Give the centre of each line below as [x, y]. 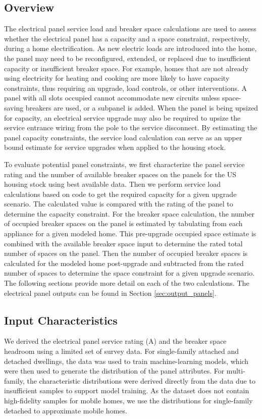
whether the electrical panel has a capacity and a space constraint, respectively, [127, 38]
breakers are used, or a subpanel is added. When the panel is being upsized [142, 107]
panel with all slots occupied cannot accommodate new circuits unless [112, 98]
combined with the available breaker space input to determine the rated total [123, 243]
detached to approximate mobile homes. [66, 410]
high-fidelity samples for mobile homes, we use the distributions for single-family [128, 400]
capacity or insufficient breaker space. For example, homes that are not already [126, 68]
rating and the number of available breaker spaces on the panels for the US [120, 174]
